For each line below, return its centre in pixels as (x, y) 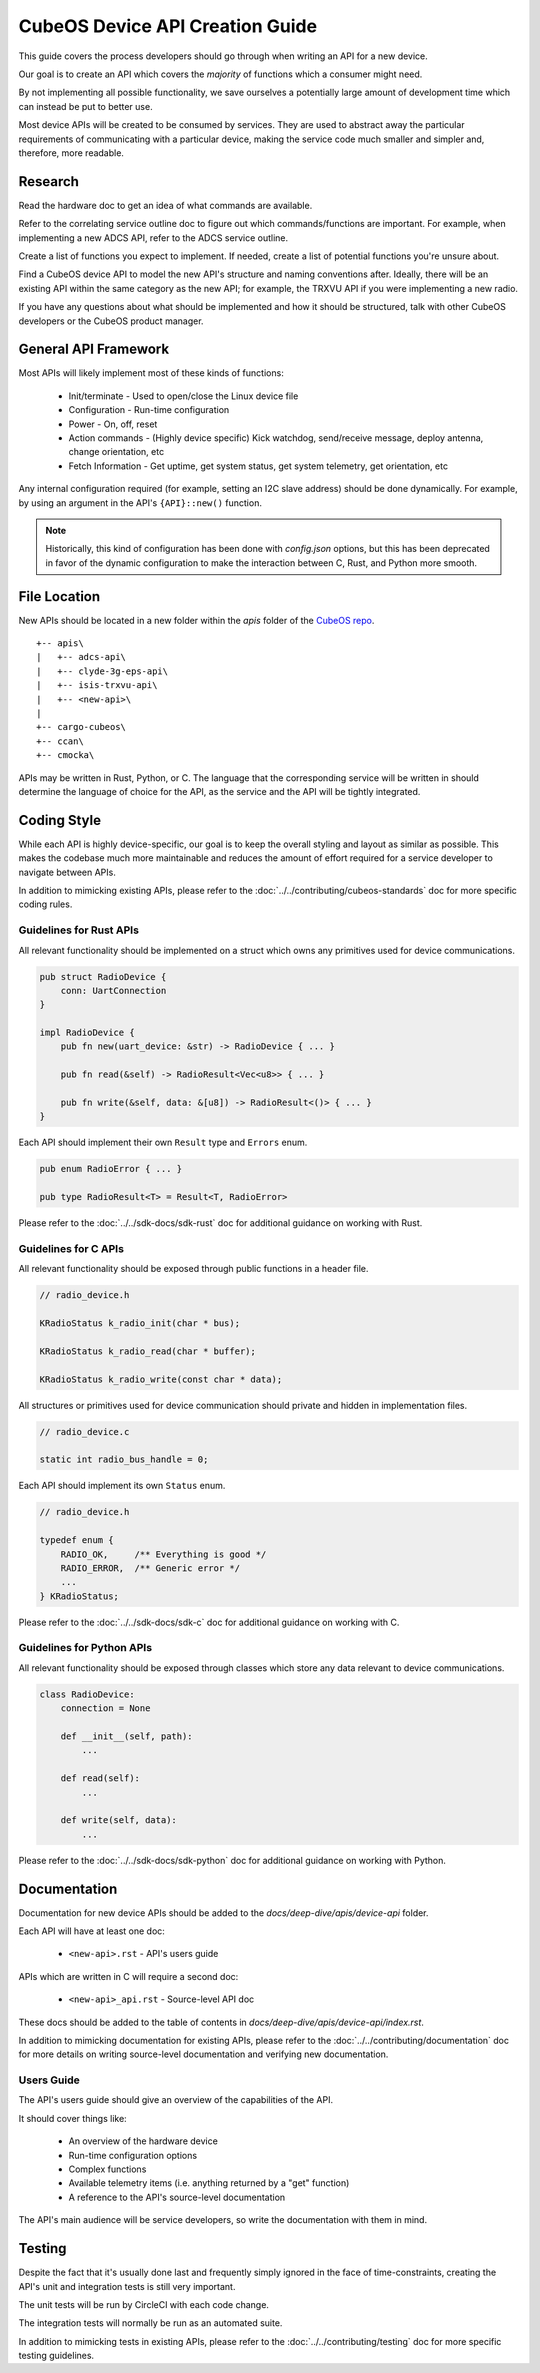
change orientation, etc (116, 452)
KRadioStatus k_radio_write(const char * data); (161, 1379)
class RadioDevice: (87, 1694)
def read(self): (100, 1778)
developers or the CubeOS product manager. (111, 321)
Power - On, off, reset (113, 424)
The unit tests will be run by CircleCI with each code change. (144, 2304)
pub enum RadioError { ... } (111, 1169)
